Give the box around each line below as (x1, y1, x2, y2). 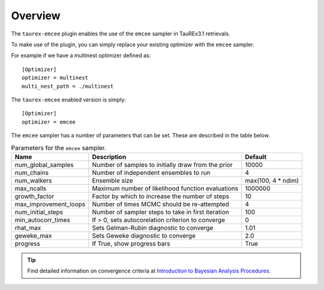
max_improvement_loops (14, 200, 86, 208)
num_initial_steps (14, 208, 64, 216)
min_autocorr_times (14, 216, 70, 224)
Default (245, 153, 267, 161)
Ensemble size (92, 176, 133, 184)
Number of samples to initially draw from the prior (92, 160, 233, 169)
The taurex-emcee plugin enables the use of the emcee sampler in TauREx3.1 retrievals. (11, 30, 230, 37)
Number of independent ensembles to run (92, 168, 211, 177)
